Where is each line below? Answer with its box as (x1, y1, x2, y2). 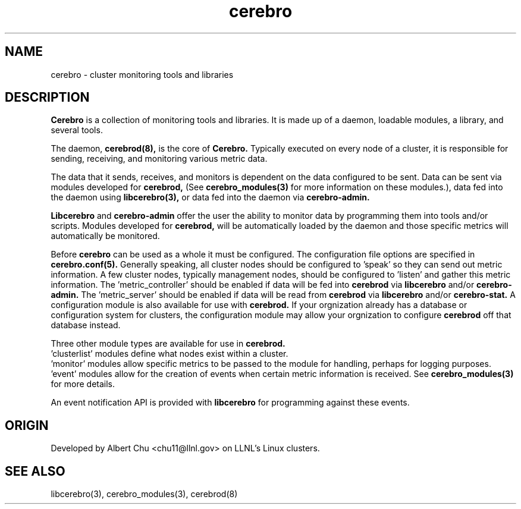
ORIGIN (5, 417, 49, 433)
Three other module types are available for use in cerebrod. (51, 338, 285, 349)
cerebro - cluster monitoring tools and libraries (51, 69, 234, 80)
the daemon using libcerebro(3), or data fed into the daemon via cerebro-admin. (51, 192, 370, 203)
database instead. (51, 320, 121, 331)
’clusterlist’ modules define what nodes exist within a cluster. (51, 348, 288, 359)
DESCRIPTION (5, 90, 90, 105)
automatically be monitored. (51, 231, 160, 241)
